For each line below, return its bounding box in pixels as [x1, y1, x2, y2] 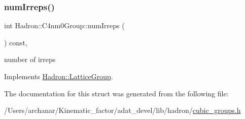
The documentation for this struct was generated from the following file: [4, 88, 229, 98]
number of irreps [4, 54, 56, 65]
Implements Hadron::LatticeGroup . [4, 71, 113, 81]
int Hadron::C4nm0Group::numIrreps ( [4, 20, 125, 31]
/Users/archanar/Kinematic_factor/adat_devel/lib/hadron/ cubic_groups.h [4, 105, 241, 115]
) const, [4, 37, 27, 47]
